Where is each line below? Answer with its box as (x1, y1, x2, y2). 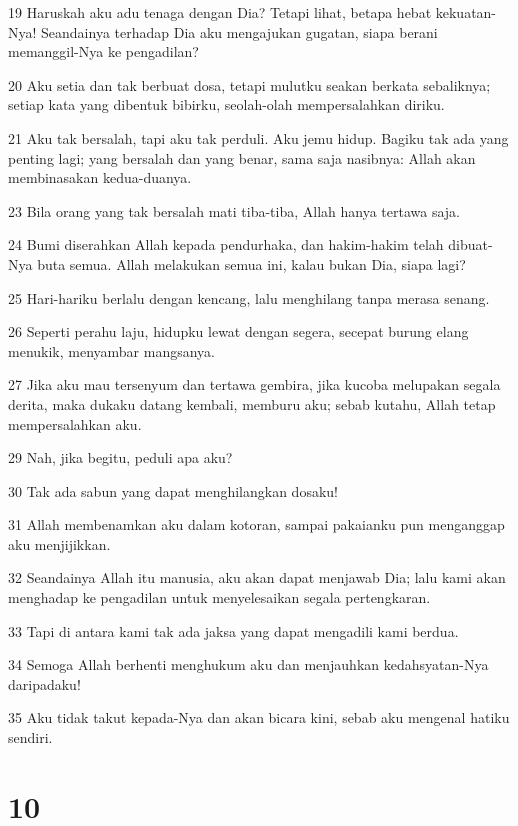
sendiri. (8, 727, 53, 748)
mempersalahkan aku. (8, 413, 142, 434)
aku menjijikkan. (8, 533, 111, 554)
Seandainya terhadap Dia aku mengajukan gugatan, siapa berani (41, 21, 438, 42)
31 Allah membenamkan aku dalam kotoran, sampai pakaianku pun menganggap (8, 514, 505, 535)
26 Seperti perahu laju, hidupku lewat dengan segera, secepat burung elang (8, 321, 469, 342)
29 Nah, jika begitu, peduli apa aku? (8, 447, 233, 468)
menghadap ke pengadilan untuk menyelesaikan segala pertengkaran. (8, 587, 431, 608)
